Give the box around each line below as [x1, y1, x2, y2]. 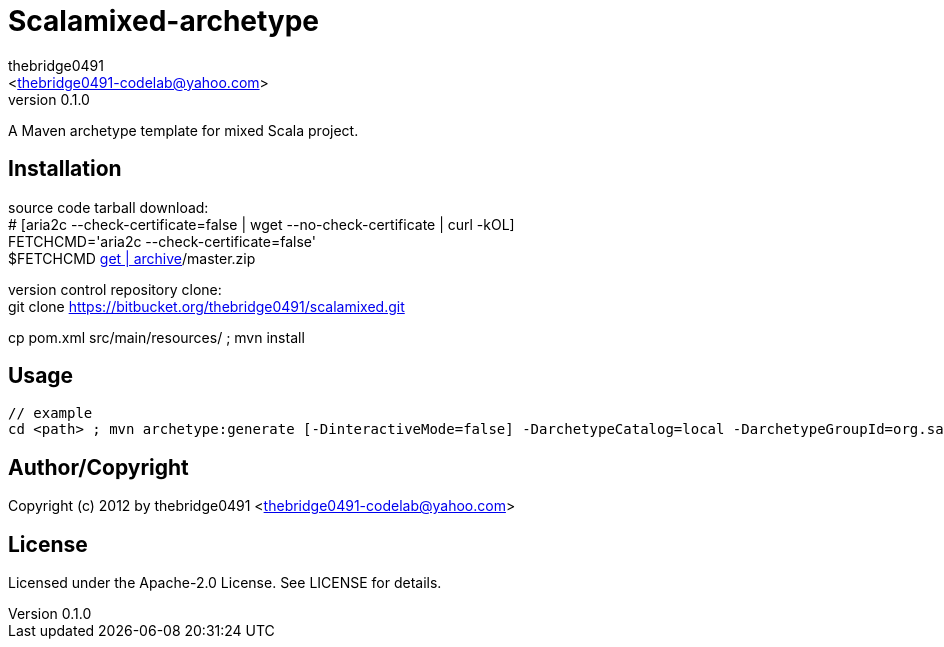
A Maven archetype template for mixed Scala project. [8, 121, 359, 139]
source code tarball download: [8, 198, 209, 216]
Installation [8, 156, 122, 182]
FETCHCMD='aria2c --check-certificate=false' [8, 232, 316, 250]
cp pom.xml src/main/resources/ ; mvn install [8, 328, 305, 346]
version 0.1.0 [8, 90, 90, 108]
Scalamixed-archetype [8, 4, 320, 38]
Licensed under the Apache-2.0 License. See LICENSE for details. [8, 574, 442, 592]
